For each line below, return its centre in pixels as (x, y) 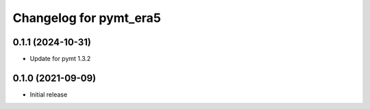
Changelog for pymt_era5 (87, 18)
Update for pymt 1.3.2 (60, 59)
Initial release (49, 94)
